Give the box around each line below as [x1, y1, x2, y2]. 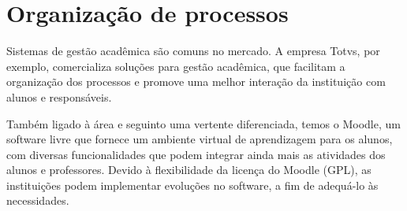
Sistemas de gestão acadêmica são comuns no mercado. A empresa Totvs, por [6, 43, 380, 59]
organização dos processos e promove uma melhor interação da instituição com [6, 73, 386, 90]
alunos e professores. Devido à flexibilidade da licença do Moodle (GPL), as [6, 161, 372, 178]
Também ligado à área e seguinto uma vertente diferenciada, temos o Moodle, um [6, 115, 401, 131]
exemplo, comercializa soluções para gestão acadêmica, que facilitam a [6, 57, 345, 74]
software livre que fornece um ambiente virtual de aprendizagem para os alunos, [6, 131, 393, 147]
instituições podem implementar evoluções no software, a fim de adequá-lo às [6, 176, 379, 193]
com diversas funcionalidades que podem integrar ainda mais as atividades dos [6, 146, 386, 162]
